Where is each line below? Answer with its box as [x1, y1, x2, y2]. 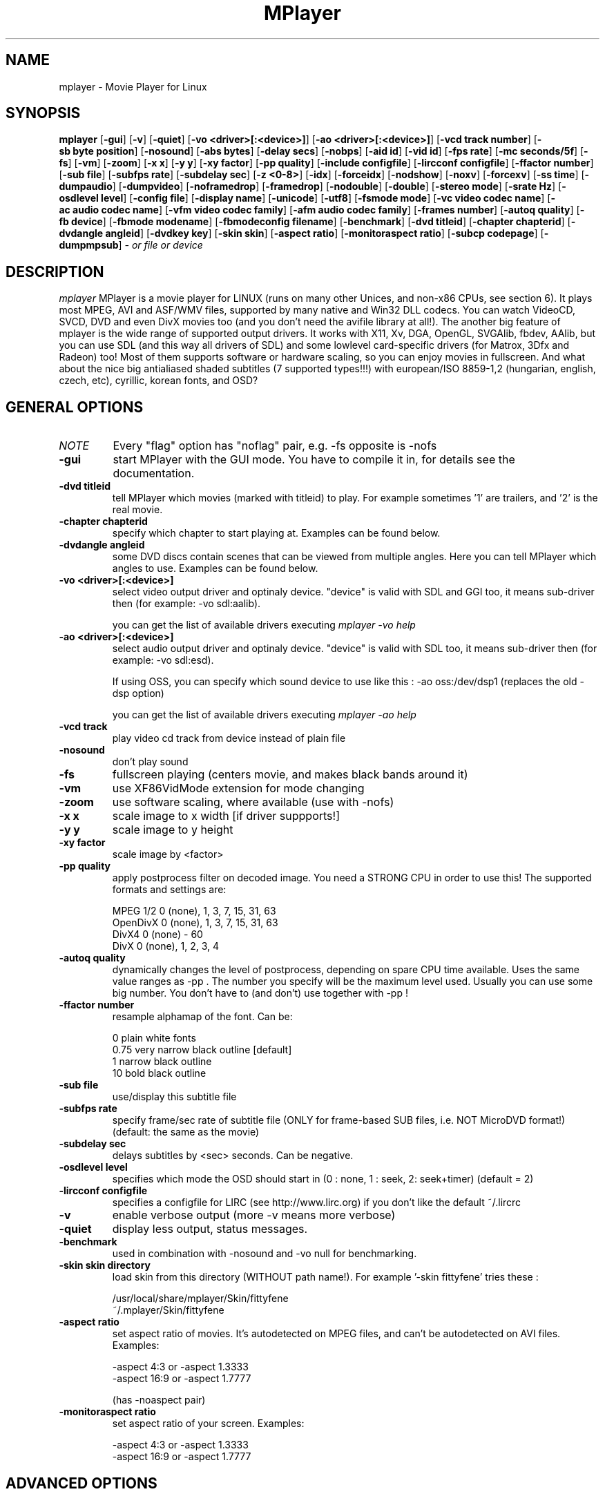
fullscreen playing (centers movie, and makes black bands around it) [112, 767, 468, 782]
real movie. [112, 504, 163, 516]
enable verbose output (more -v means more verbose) [112, 1208, 396, 1223]
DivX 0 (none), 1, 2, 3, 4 [112, 940, 220, 952]
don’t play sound [112, 756, 189, 768]
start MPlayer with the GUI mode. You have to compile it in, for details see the [113, 452, 515, 467]
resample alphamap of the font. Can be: [112, 1011, 293, 1023]
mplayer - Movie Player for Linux [59, 80, 207, 93]
